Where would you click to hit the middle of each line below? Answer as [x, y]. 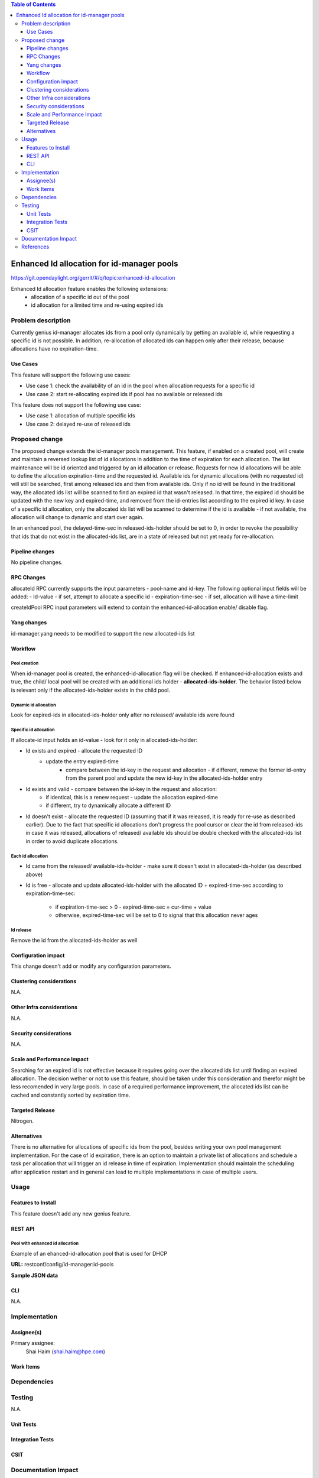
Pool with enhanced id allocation [45, 1244]
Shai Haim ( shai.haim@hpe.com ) [66, 1351]
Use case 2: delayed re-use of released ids [78, 424]
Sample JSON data [35, 1275]
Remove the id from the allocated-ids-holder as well [74, 940]
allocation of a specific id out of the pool [80, 297]
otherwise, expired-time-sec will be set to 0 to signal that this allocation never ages [157, 915]
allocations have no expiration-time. [55, 349]
